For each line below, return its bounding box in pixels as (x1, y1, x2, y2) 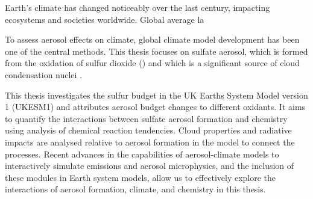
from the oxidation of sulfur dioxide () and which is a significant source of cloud (5, 57, 300, 69)
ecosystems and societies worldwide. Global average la (5, 13, 204, 25)
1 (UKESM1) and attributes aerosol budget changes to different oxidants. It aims (5, 100, 306, 113)
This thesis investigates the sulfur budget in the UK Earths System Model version (5, 88, 308, 101)
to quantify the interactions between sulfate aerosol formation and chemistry (5, 112, 288, 124)
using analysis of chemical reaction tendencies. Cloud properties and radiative (5, 124, 292, 136)
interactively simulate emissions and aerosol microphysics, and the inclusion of (5, 159, 294, 172)
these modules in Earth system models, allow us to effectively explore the (5, 171, 276, 183)
